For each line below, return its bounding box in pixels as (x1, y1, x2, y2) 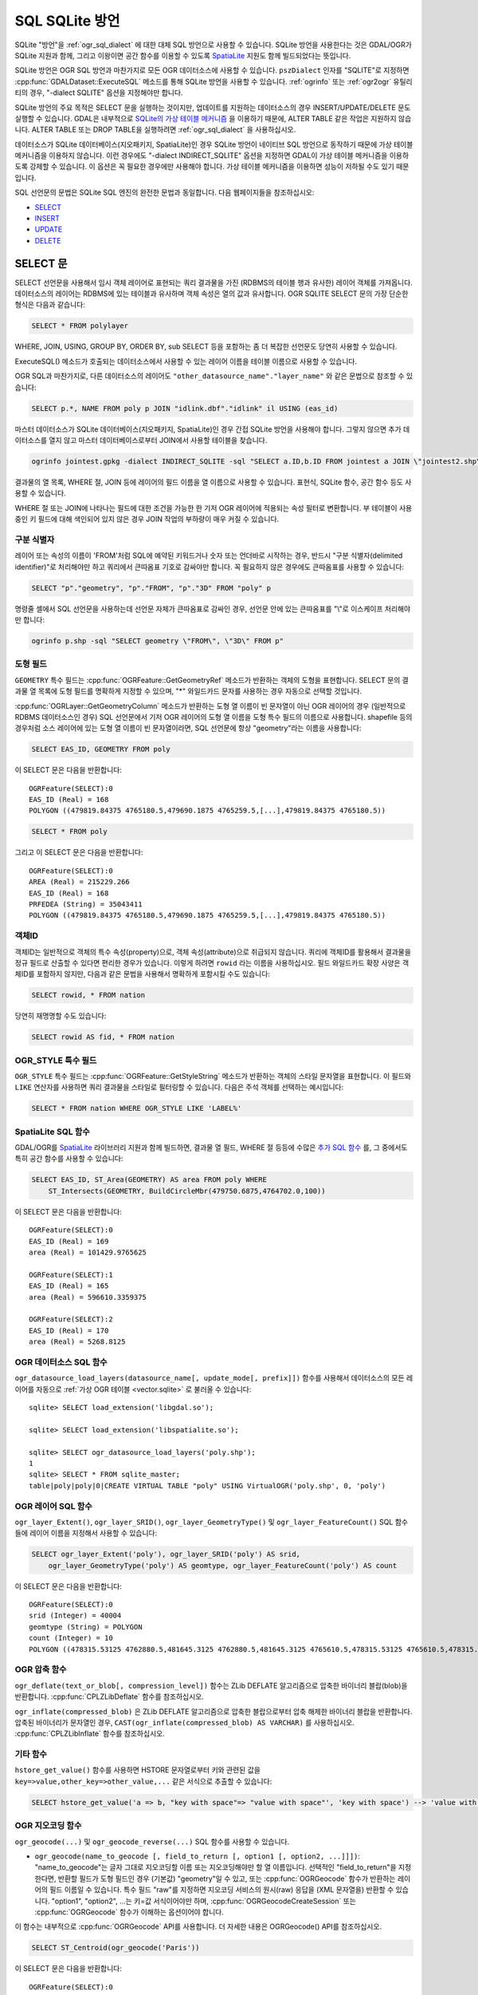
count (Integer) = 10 (29, 1634, 113, 1643)
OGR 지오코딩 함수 (14, 1820, 82, 1831)
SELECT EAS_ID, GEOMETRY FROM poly (31, 745, 170, 754)
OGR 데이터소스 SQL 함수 (14, 1357, 108, 1368)
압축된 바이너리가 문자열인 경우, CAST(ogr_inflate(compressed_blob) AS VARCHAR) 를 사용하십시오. (14, 1717, 355, 1727)
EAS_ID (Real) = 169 (29, 1237, 109, 1246)
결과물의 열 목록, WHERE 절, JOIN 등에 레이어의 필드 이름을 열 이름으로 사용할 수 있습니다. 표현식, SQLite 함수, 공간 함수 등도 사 (14, 477, 412, 487)
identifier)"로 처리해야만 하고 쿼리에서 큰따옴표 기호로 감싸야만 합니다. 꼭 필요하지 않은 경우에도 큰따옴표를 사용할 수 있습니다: (14, 562, 405, 571)
